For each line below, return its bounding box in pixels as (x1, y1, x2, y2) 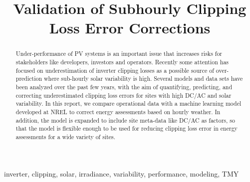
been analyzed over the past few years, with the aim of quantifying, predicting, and (15, 82, 233, 91)
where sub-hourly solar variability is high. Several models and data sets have (43, 74, 243, 83)
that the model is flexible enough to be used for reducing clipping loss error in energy (15, 124, 238, 133)
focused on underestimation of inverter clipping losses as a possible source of (15, 66, 214, 74)
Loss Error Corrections (49, 17, 211, 38)
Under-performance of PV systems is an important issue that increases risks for (15, 49, 223, 58)
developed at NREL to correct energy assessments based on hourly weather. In (15, 107, 221, 116)
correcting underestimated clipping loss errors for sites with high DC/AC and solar (15, 91, 232, 99)
